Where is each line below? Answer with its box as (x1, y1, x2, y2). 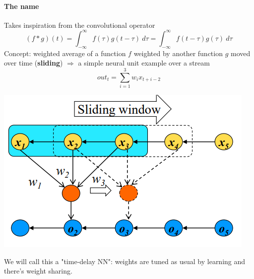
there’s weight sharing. (4, 266, 72, 276)
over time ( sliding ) (4, 58, 63, 68)
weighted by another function (133, 48, 223, 58)
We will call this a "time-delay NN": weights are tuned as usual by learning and (4, 256, 246, 266)
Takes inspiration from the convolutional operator (4, 19, 155, 30)
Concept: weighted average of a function (4, 48, 126, 58)
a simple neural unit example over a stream (78, 58, 210, 68)
